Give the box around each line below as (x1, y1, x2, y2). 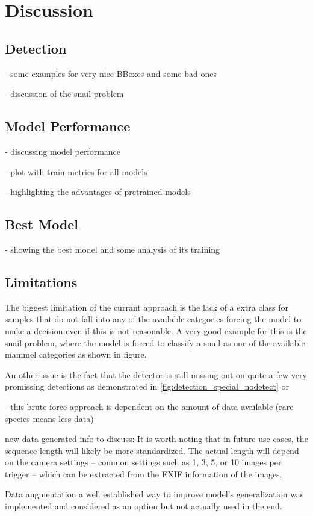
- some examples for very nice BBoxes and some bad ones (5, 67, 217, 79)
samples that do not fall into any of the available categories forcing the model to (5, 312, 302, 325)
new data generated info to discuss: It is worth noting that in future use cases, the (5, 432, 308, 445)
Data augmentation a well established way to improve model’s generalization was (5, 488, 304, 500)
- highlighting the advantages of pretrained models (5, 185, 191, 198)
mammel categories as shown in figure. (5, 348, 147, 361)
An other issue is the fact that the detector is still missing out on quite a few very (5, 368, 307, 381)
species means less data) (5, 412, 94, 424)
